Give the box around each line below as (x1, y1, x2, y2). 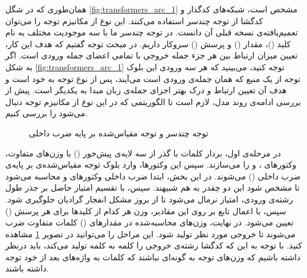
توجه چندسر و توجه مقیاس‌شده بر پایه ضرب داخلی (29, 126, 208, 139)
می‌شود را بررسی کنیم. (5, 107, 88, 119)
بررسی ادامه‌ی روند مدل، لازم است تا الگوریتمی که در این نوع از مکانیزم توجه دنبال (5, 95, 301, 107)
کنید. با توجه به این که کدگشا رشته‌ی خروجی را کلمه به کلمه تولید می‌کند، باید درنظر (5, 239, 302, 251)
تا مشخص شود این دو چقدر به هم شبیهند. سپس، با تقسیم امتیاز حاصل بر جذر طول (5, 181, 300, 194)
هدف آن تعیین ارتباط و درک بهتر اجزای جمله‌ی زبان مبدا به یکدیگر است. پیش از (5, 84, 287, 96)
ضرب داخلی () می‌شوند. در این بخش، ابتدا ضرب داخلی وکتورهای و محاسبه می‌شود (5, 169, 301, 182)
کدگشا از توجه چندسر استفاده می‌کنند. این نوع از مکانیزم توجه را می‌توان (5, 14, 263, 27)
